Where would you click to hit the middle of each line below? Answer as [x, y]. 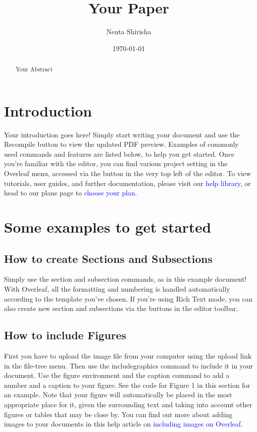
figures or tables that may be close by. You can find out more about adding [118, 414]
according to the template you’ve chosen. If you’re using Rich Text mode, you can [128, 298]
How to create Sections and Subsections [108, 258]
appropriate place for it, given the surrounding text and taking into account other [128, 404]
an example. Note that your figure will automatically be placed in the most [118, 395]
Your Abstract [34, 69]
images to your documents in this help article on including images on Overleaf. [124, 424]
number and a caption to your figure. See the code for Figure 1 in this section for [127, 385]
